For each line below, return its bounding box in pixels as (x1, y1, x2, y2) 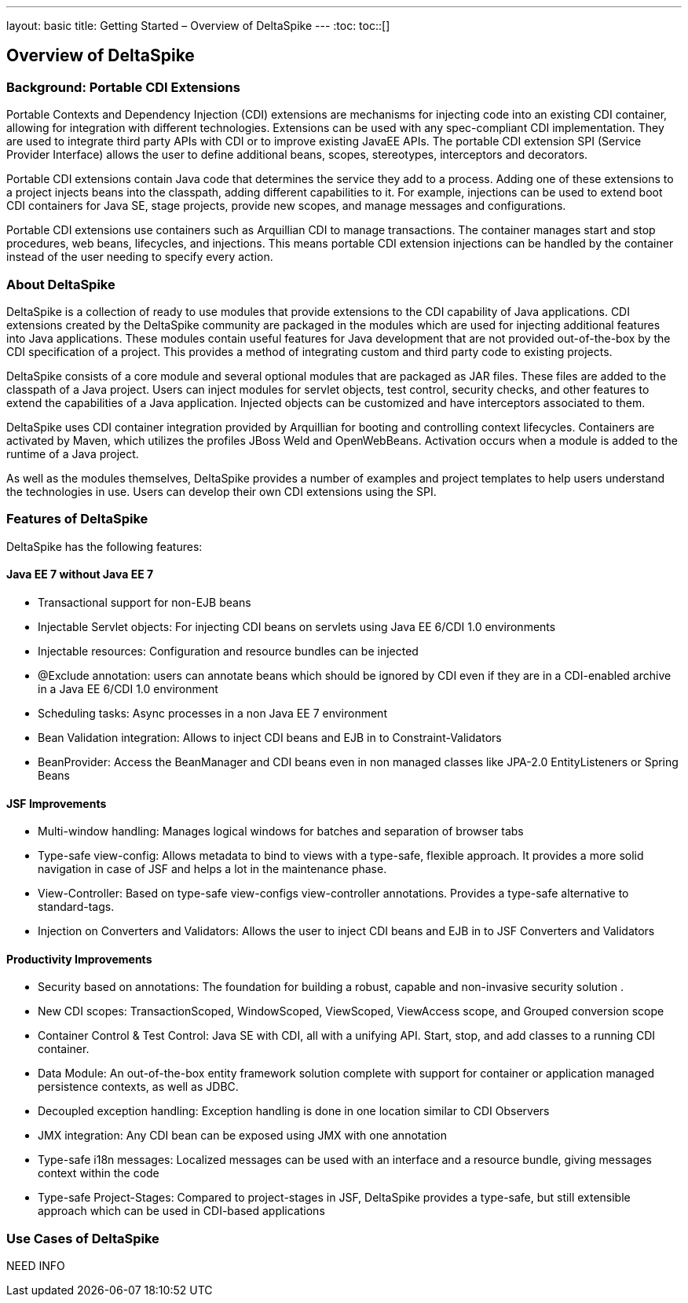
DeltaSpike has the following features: (6, 539, 203, 553)
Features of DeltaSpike (6, 511, 148, 527)
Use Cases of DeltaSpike (6, 1230, 159, 1246)
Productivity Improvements (6, 952, 152, 966)
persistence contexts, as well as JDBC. (38, 1080, 239, 1094)
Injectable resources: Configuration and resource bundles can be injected (38, 644, 419, 658)
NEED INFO (6, 1259, 65, 1273)
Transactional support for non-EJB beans (38, 595, 251, 609)
